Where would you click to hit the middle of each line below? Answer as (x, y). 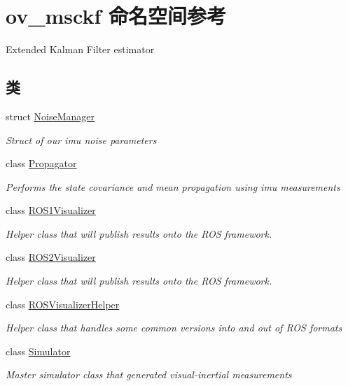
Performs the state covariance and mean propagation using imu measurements (173, 186)
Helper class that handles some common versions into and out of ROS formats (174, 328)
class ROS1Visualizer (51, 210)
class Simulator (38, 351)
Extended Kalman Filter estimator (80, 49)
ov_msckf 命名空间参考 (116, 16)
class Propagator (41, 163)
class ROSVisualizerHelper (63, 304)
